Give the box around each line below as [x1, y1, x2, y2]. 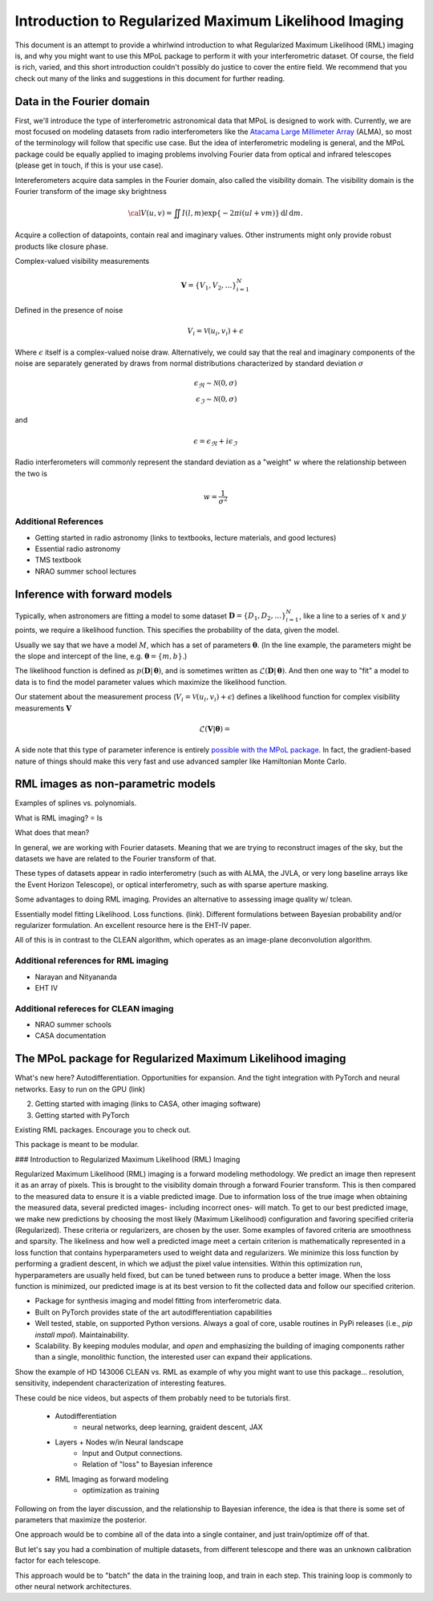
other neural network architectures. [14, 1581, 132, 1591]
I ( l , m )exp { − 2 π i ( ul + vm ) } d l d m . [181, 209, 304, 217]
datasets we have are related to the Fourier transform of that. [14, 854, 216, 864]
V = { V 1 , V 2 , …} [180, 281, 237, 292]
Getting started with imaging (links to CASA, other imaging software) [34, 1099, 261, 1109]
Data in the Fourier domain [14, 95, 150, 108]
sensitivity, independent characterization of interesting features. [14, 1378, 227, 1388]
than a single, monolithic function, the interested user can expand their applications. [34, 1352, 313, 1362]
